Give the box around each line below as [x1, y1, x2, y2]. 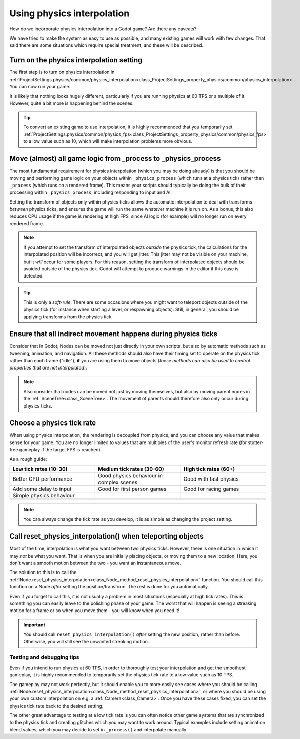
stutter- [248, 439, 264, 446]
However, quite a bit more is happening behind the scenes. [9, 100, 134, 106]
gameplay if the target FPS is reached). [19, 447, 102, 453]
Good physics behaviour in [98, 472, 163, 479]
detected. [23, 273, 44, 279]
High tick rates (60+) [183, 466, 235, 473]
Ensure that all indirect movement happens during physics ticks [9, 329, 218, 338]
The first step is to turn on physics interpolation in [9, 69, 115, 76]
